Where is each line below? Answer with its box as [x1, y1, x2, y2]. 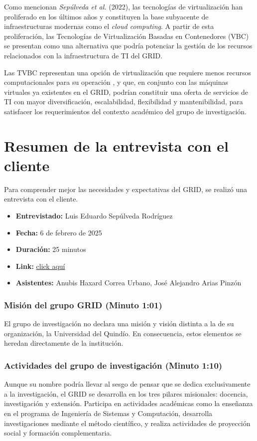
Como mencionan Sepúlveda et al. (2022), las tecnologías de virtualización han [4, 1, 243, 11]
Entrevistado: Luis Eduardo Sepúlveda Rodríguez [15, 211, 173, 221]
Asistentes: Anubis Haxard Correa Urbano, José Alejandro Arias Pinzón [15, 277, 242, 288]
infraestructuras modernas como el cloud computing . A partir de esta [4, 21, 214, 31]
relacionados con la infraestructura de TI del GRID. [4, 50, 163, 60]
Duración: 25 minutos [15, 244, 86, 254]
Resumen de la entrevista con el [4, 135, 229, 156]
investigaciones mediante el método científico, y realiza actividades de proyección [4, 418, 251, 428]
